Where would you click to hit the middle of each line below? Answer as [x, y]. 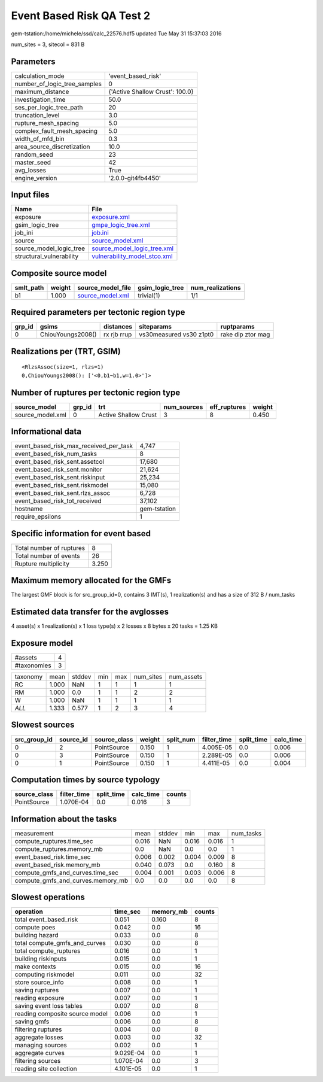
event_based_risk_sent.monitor [58, 470]
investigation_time [40, 99]
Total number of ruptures [50, 548]
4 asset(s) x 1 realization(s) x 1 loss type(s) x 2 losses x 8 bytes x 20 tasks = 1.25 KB [115, 626]
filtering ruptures [38, 1029]
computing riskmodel [45, 974]
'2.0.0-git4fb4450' [135, 178]
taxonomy [29, 677]
